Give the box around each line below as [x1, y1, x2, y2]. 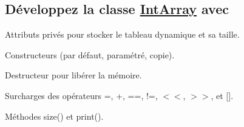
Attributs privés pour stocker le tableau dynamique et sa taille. [5, 28, 240, 41]
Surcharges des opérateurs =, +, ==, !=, [5, 89, 158, 101]
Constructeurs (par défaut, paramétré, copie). [5, 48, 175, 61]
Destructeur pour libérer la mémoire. [5, 69, 142, 81]
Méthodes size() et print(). [5, 109, 104, 122]
